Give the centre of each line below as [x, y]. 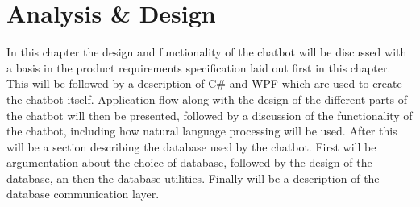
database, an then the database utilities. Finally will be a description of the [193, 178]
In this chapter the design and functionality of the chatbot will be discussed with [207, 52]
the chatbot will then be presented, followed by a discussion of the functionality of [210, 115]
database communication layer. [83, 194]
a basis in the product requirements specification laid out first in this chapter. [199, 67]
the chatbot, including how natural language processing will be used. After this [202, 131]
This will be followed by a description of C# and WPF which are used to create [204, 83]
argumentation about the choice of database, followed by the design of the [189, 162]
